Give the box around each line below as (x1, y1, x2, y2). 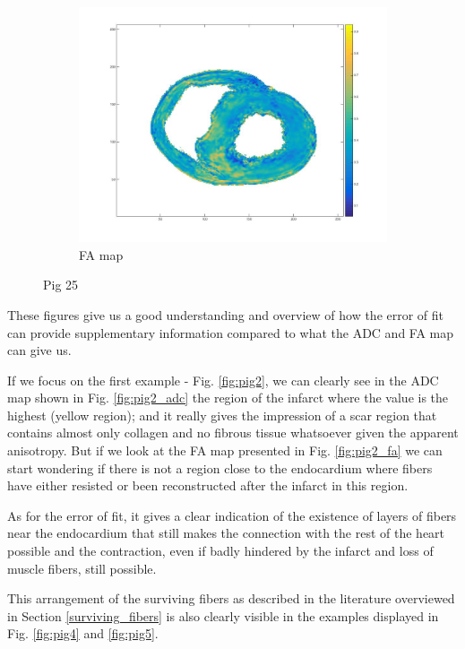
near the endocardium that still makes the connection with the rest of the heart (7, 524, 445, 542)
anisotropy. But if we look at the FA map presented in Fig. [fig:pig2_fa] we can (7, 441, 443, 460)
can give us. (7, 341, 72, 359)
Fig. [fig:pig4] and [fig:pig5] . (7, 624, 159, 643)
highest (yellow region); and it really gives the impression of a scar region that (7, 405, 437, 424)
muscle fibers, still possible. (7, 558, 157, 577)
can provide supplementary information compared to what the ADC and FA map (7, 323, 454, 342)
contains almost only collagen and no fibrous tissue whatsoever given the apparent (7, 423, 459, 442)
